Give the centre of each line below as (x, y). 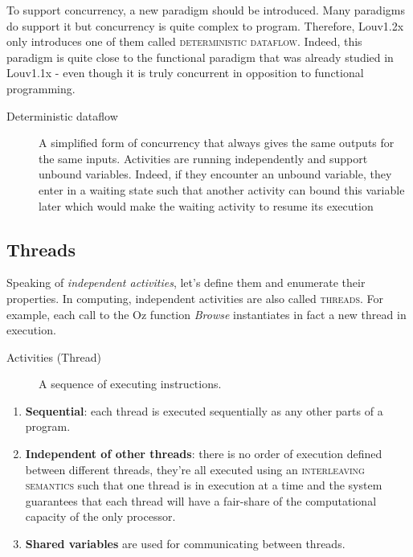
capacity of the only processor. (100, 516)
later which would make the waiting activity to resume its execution (206, 205)
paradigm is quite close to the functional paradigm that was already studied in (200, 57)
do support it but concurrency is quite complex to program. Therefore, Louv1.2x (205, 25)
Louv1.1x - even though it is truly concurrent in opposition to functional (185, 73)
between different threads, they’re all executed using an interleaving (195, 469)
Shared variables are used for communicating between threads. (185, 544)
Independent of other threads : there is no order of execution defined (204, 454)
